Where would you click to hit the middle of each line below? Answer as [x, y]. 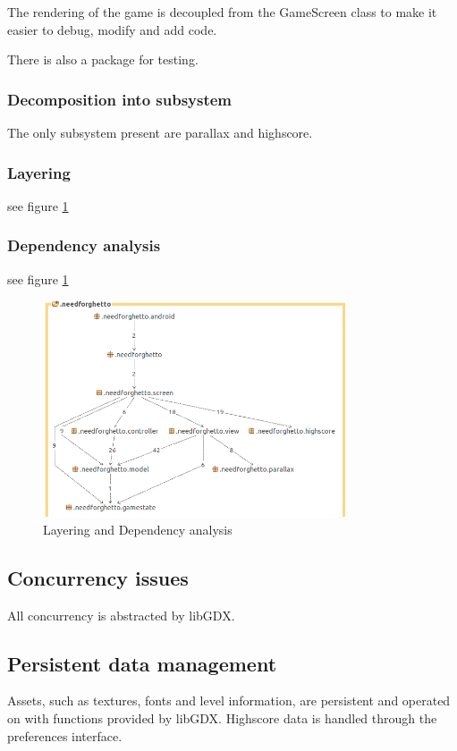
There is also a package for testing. [103, 59]
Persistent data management [142, 663]
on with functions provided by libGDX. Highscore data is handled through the [222, 717]
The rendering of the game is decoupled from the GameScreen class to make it [222, 12]
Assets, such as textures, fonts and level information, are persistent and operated [229, 700]
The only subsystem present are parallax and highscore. [160, 132]
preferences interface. [65, 735]
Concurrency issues [98, 577]
